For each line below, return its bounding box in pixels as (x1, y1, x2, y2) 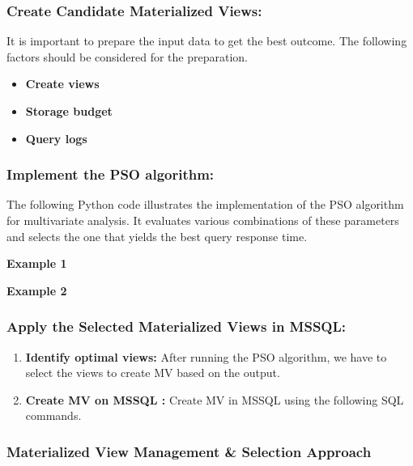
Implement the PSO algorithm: (6, 164, 215, 184)
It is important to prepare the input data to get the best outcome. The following (6, 32, 407, 49)
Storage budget (25, 103, 113, 119)
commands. (25, 407, 82, 424)
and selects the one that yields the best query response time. (6, 227, 308, 244)
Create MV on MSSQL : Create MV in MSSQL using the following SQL (25, 391, 404, 408)
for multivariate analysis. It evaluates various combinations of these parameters (6, 212, 399, 228)
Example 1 (6, 255, 67, 272)
